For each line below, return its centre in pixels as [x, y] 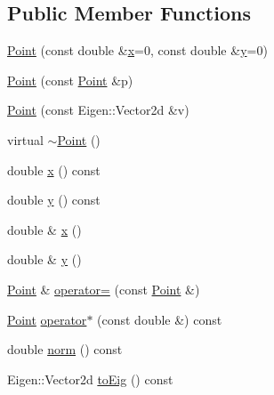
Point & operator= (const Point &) [104, 289]
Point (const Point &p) [70, 80]
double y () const [54, 200]
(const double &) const [160, 319]
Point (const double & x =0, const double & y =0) [137, 50]
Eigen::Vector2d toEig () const [90, 379]
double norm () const [65, 349]
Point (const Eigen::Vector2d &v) [98, 110]
